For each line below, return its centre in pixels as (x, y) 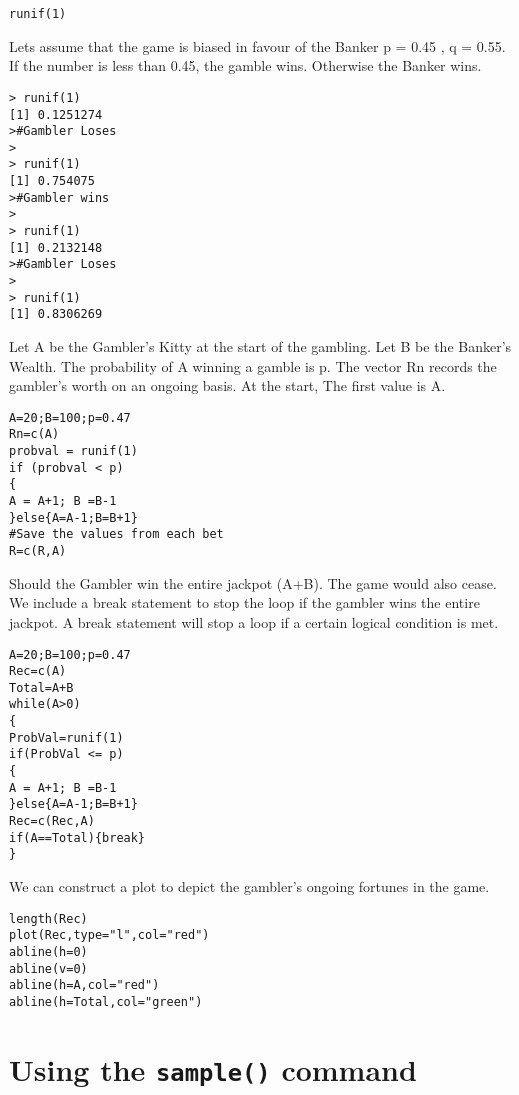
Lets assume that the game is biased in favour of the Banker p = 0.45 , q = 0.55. (257, 45)
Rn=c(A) (34, 434)
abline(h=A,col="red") (84, 985)
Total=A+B (41, 687)
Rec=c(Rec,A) (52, 821)
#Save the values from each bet (116, 534)
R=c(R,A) (38, 551)
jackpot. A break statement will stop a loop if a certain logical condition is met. (254, 621)
